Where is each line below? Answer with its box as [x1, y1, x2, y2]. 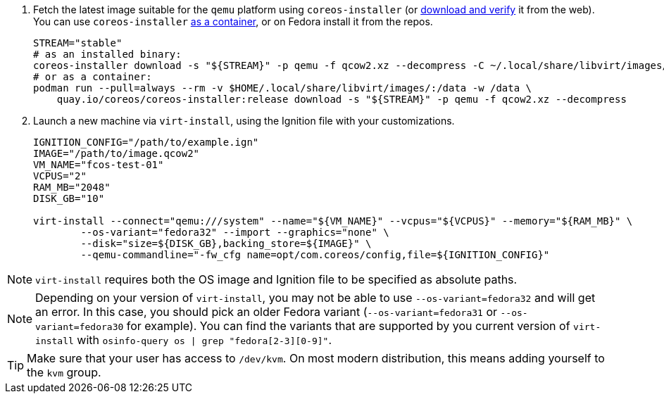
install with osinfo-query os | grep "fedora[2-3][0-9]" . [35, 333, 332, 347]
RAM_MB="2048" [33, 182, 111, 193]
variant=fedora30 [35, 322, 124, 332]
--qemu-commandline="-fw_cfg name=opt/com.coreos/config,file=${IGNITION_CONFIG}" [80, 249, 550, 260]
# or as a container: [33, 71, 152, 82]
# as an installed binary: [33, 49, 182, 60]
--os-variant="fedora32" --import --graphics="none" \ [80, 227, 389, 238]
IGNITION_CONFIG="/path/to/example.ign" [33, 137, 259, 148]
